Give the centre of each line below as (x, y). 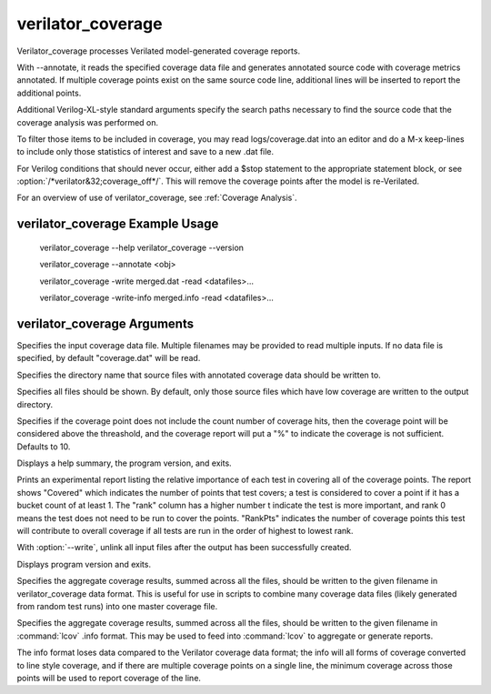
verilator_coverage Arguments (105, 323)
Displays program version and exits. (84, 564)
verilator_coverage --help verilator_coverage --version (142, 247)
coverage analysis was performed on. (88, 122)
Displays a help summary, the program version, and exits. (124, 463)
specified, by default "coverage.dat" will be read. (109, 358)
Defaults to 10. (44, 447)
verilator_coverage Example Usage (118, 224)
